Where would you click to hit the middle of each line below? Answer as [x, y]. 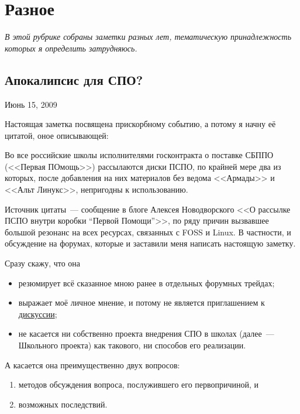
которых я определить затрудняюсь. [71, 48]
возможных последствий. [63, 404]
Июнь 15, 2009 [31, 104]
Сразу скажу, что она [43, 263]
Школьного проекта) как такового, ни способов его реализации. [132, 345]
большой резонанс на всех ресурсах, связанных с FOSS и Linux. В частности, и [148, 232]
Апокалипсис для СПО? [74, 79]
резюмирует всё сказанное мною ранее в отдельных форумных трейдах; [146, 283]
